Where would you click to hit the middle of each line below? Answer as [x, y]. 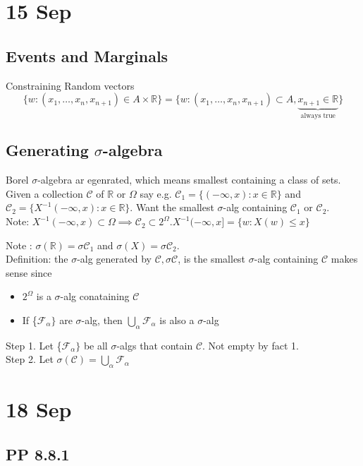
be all [96, 345]
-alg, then [102, 320]
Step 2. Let [30, 359]
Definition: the [37, 259]
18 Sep [39, 409]
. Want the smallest [172, 207]
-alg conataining [95, 296]
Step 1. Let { [34, 345]
